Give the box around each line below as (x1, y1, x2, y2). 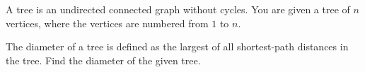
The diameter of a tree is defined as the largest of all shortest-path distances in (6, 39, 349, 54)
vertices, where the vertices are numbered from (6, 15, 209, 30)
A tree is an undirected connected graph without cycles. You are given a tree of (6, 2, 350, 16)
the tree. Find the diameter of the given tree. (6, 52, 201, 67)
